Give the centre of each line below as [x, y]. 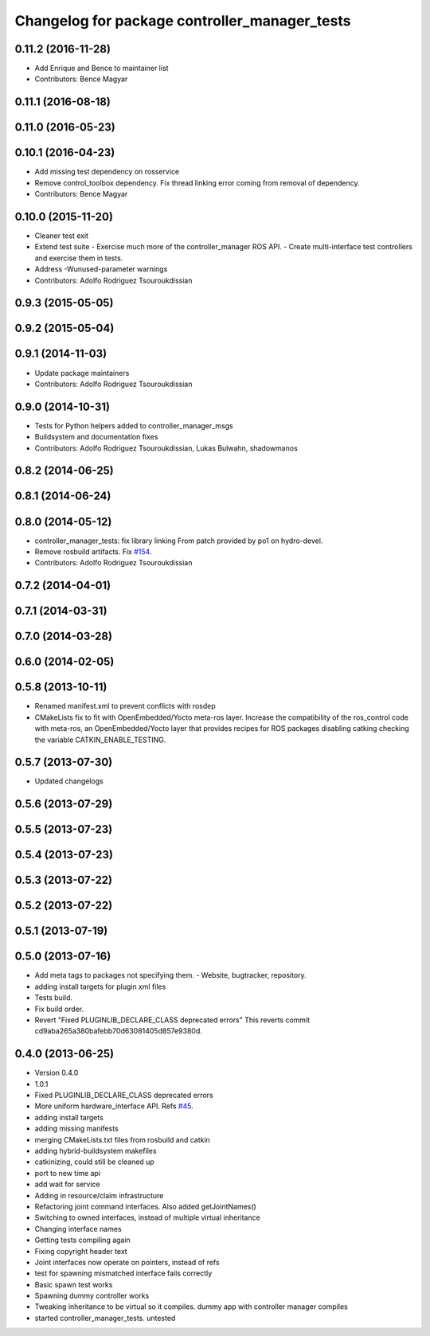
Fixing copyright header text [81, 1251]
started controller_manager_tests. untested [105, 1318]
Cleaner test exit [62, 236]
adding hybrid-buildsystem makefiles [96, 1151]
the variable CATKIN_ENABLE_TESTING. [100, 740]
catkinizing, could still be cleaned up [94, 1162]
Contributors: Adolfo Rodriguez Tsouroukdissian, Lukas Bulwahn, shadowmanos [166, 448]
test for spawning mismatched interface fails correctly [123, 1273]
